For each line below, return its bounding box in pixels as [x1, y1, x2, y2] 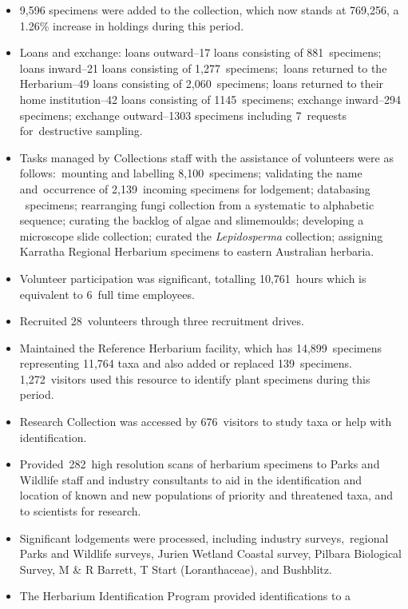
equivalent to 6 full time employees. [19, 285, 195, 302]
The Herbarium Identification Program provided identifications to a [19, 587, 351, 604]
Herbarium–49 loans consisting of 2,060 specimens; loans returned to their [19, 75, 384, 92]
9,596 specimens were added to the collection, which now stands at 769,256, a [19, 2, 399, 18]
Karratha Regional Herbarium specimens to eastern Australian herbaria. [19, 243, 374, 260]
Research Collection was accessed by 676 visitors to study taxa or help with [19, 413, 392, 430]
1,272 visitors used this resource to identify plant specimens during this [19, 370, 370, 387]
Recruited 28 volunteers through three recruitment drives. [19, 312, 304, 329]
